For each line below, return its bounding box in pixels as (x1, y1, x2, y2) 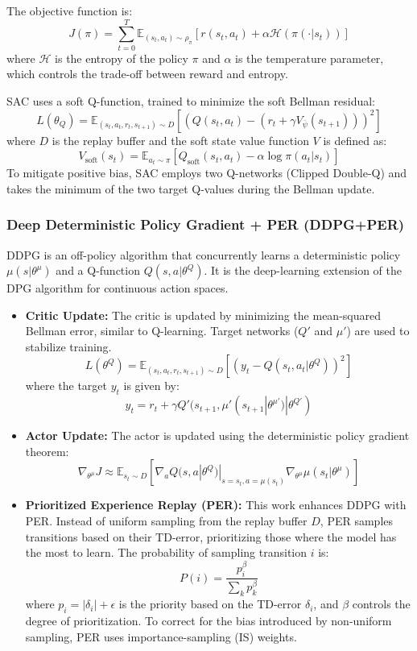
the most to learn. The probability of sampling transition (25, 544, 308, 561)
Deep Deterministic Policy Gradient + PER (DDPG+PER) (6, 214, 405, 234)
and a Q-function (56, 262, 140, 279)
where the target (25, 377, 107, 394)
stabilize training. (25, 338, 112, 355)
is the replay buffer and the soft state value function (52, 131, 309, 148)
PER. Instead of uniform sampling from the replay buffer (25, 512, 308, 529)
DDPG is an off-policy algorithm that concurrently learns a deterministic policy (6, 246, 401, 263)
